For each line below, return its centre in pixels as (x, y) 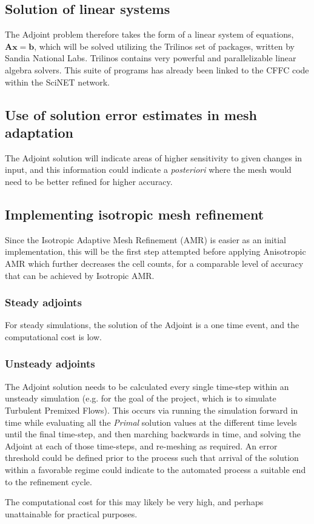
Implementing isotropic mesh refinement (135, 214)
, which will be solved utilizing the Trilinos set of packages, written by (164, 46)
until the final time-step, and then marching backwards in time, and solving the (153, 434)
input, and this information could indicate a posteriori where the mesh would (148, 170)
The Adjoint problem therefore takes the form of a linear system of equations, (149, 34)
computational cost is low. (53, 336)
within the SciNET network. (57, 82)
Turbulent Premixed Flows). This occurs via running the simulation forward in (152, 410)
